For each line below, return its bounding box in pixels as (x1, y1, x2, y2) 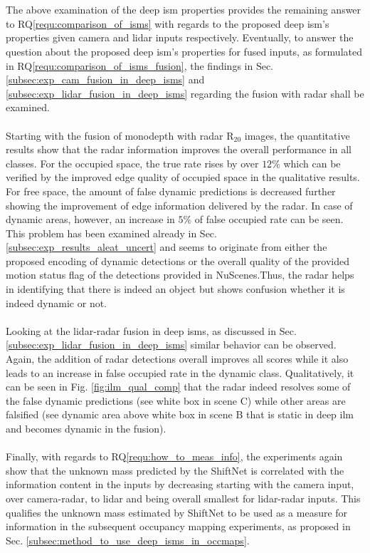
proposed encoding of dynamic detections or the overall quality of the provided (6, 253, 349, 268)
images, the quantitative (244, 128, 350, 143)
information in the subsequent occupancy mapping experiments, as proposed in (6, 519, 351, 534)
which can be (283, 155, 341, 170)
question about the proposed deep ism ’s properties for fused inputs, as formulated (6, 43, 362, 58)
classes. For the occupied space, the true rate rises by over (6, 155, 259, 170)
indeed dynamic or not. (6, 295, 107, 310)
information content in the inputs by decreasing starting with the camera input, (6, 477, 354, 492)
